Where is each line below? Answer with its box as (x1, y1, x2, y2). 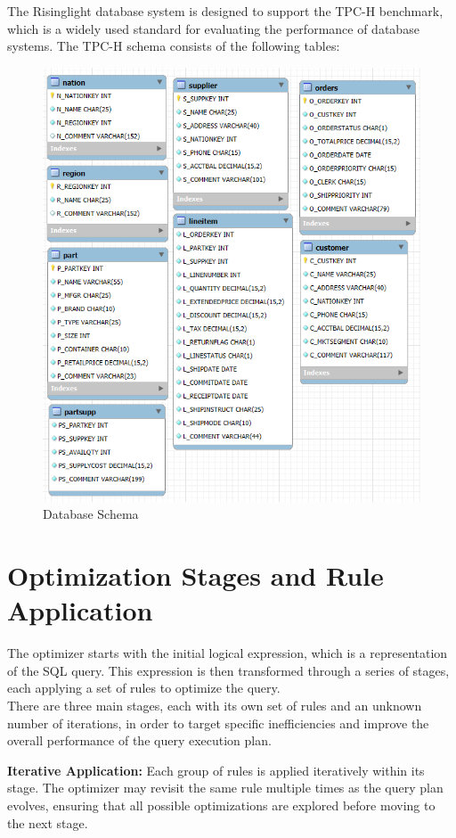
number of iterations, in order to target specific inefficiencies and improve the (7, 713, 429, 732)
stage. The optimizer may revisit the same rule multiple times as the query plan (7, 778, 444, 797)
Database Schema (43, 505, 139, 523)
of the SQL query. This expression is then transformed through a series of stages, (7, 661, 450, 679)
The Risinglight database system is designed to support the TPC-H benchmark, (7, 2, 444, 20)
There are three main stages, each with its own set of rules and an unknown (7, 696, 422, 715)
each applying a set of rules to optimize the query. (7, 678, 281, 697)
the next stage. (7, 813, 88, 832)
